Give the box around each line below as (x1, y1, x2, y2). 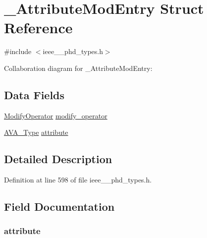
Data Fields (4, 87, 65, 102)
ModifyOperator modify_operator (4, 110, 107, 120)
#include (4, 46, 32, 57)
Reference (4, 17, 73, 38)
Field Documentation (4, 199, 115, 214)
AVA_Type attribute (4, 127, 68, 137)
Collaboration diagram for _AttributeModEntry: (4, 62, 153, 73)
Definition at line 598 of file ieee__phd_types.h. (4, 175, 152, 185)
